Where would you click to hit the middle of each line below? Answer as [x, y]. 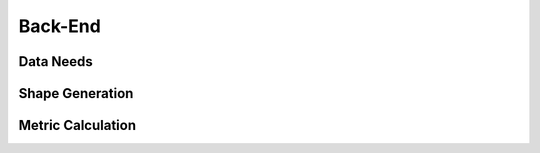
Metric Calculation [77, 125]
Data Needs [56, 61]
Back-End [60, 26]
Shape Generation [76, 93]
